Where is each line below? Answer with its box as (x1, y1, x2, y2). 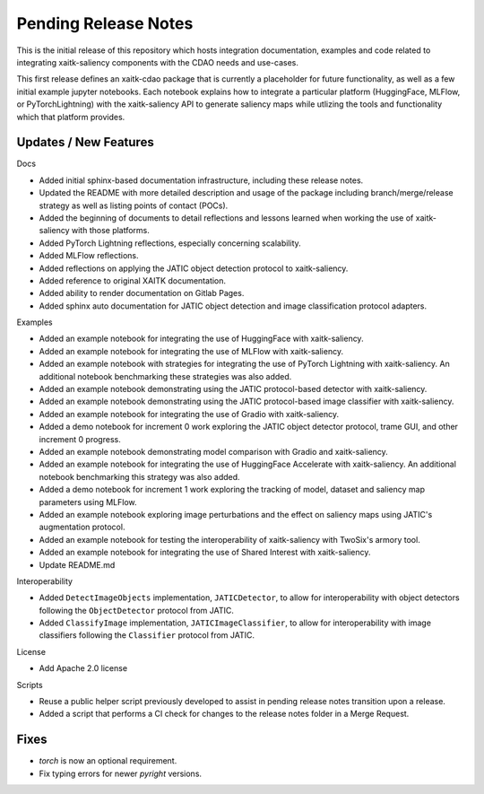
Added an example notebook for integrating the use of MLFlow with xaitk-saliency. (39, 345, 344, 356)
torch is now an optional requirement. (39, 755, 177, 766)
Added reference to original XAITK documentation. (39, 275, 227, 286)
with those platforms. (71, 225, 150, 236)
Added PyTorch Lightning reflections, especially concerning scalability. (39, 238, 302, 249)
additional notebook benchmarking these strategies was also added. (39, 371, 292, 381)
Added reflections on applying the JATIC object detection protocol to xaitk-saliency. (39, 263, 349, 274)
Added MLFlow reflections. (39, 250, 139, 261)
